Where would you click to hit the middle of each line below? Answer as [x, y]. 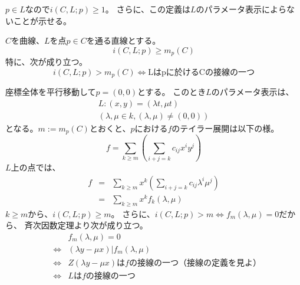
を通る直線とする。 [123, 40]
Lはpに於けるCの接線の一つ [201, 72]
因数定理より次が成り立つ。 [94, 225]
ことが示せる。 [42, 20]
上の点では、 [36, 167]
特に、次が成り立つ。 [47, 62]
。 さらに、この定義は [148, 9]
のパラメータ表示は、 [253, 92]
